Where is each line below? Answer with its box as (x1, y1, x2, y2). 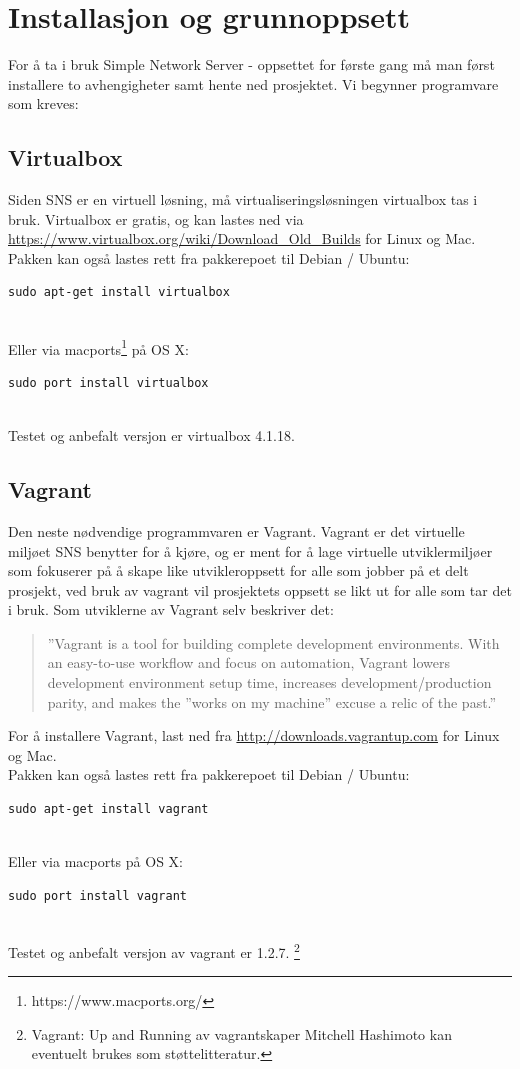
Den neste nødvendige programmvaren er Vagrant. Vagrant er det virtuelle (8, 520, 465, 541)
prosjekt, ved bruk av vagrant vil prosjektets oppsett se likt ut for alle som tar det (8, 579, 512, 600)
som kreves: (8, 93, 79, 114)
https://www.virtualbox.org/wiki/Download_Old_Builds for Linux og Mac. (8, 228, 476, 249)
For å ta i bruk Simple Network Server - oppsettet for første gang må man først (8, 54, 495, 75)
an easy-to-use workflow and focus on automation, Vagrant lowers (47, 652, 450, 673)
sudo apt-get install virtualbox (8, 285, 230, 300)
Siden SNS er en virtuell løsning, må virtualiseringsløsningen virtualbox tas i (8, 189, 478, 210)
